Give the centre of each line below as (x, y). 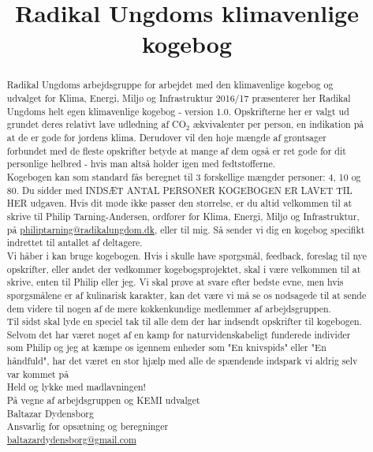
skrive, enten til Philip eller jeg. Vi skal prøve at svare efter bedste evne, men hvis (175, 282)
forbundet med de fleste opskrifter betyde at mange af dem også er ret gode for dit (176, 150)
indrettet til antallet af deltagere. (75, 243)
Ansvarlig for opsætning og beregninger (88, 426)
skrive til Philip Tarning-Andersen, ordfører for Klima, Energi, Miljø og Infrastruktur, (183, 216)
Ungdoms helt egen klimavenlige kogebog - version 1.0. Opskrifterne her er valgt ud (178, 111)
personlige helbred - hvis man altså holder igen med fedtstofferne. (141, 164)
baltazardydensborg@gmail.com (71, 440)
